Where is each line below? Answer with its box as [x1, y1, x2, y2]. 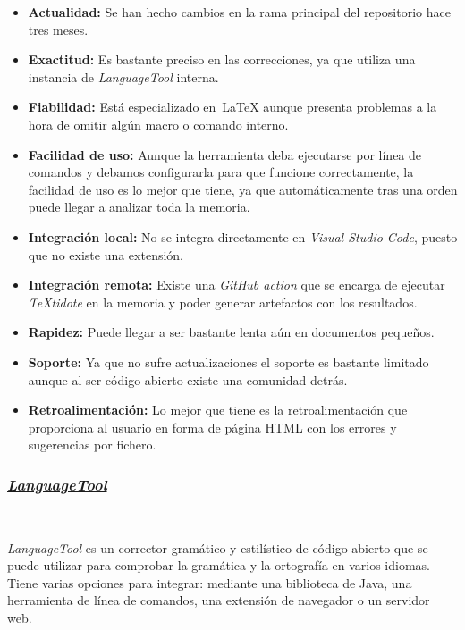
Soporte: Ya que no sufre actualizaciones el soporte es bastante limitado [28, 352, 429, 371]
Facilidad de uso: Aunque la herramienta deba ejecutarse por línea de [28, 145, 422, 164]
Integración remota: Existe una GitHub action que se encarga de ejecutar [28, 275, 445, 294]
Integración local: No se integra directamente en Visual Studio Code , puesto [28, 227, 458, 246]
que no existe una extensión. [28, 245, 184, 264]
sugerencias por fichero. [28, 435, 156, 454]
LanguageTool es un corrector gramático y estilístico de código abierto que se [7, 538, 428, 557]
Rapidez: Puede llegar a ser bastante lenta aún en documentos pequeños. [28, 323, 435, 341]
